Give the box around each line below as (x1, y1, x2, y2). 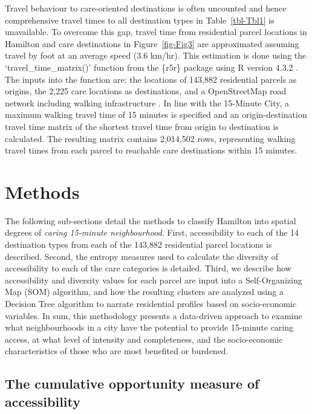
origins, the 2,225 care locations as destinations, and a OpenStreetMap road (5, 85, 287, 97)
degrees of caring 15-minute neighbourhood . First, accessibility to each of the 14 (5, 226, 299, 239)
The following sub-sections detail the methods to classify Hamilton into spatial (5, 214, 296, 227)
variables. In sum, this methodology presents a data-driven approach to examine (5, 309, 302, 322)
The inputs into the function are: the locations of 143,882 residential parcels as (5, 73, 297, 85)
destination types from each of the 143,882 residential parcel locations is (5, 238, 272, 251)
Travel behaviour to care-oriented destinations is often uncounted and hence (5, 2, 287, 14)
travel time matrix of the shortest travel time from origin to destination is (5, 120, 279, 132)
